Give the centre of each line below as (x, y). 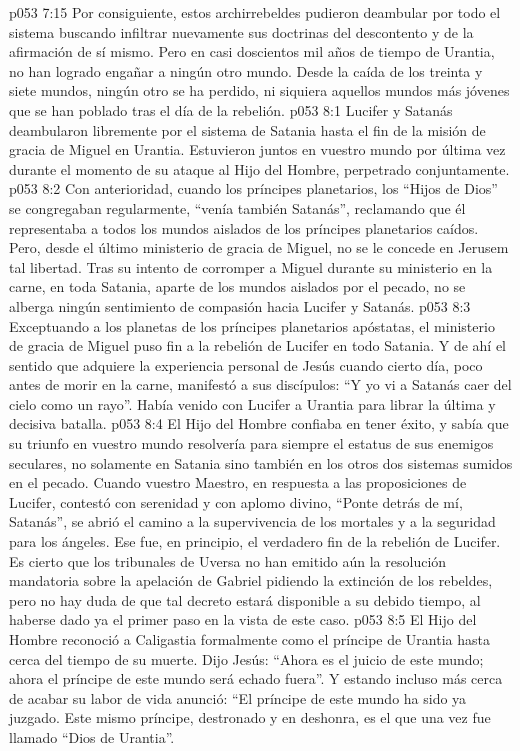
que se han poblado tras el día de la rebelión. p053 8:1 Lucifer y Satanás (231, 109)
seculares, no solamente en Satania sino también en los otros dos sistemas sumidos (261, 462)
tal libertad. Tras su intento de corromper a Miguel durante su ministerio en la (251, 266)
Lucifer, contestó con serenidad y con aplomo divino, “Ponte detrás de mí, (236, 501)
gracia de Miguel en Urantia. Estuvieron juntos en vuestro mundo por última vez (257, 149)
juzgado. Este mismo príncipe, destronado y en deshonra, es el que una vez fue (250, 717)
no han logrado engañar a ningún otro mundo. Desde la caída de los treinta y (246, 70)
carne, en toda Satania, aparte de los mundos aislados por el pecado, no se (237, 286)
